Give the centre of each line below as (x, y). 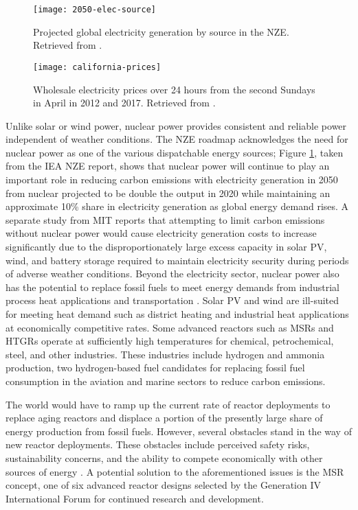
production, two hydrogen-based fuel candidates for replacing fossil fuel (155, 368)
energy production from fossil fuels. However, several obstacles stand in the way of (179, 431)
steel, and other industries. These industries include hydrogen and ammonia (165, 354)
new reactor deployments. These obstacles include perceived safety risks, (158, 444)
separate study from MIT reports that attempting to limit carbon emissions (165, 219)
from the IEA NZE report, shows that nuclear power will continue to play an (168, 166)
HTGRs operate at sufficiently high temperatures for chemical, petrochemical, (170, 341)
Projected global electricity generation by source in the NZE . (161, 31)
